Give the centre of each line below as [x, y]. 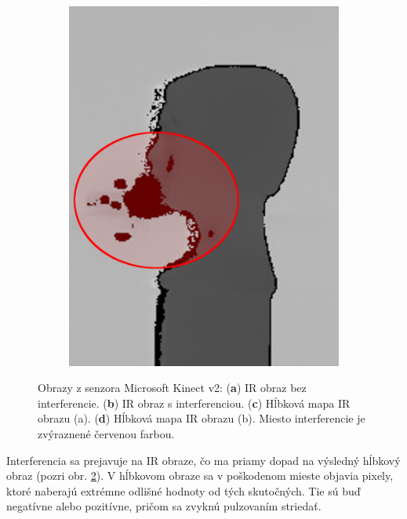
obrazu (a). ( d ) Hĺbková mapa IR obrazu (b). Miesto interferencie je [202, 418]
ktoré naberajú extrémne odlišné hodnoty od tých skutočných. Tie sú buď [184, 490]
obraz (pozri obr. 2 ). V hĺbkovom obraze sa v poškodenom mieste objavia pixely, [200, 475]
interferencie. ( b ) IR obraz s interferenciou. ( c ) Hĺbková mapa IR [194, 403]
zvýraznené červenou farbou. [106, 434]
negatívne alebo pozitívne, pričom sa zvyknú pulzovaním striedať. [164, 506]
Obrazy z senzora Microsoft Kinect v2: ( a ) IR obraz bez [172, 388]
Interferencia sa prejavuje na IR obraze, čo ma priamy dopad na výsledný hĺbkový [203, 460]
